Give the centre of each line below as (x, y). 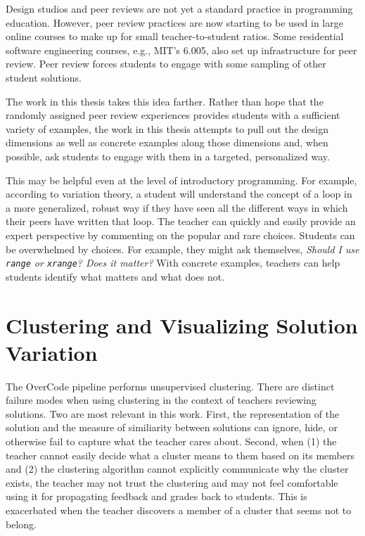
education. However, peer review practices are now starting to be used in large (174, 22)
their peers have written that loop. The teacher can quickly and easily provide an (181, 221)
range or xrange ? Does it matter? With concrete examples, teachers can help (173, 263)
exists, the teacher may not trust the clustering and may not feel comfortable (172, 482)
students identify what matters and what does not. (115, 276)
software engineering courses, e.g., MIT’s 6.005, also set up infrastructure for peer (181, 50)
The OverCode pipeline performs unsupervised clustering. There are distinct (170, 386)
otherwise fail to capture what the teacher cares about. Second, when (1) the (171, 441)
